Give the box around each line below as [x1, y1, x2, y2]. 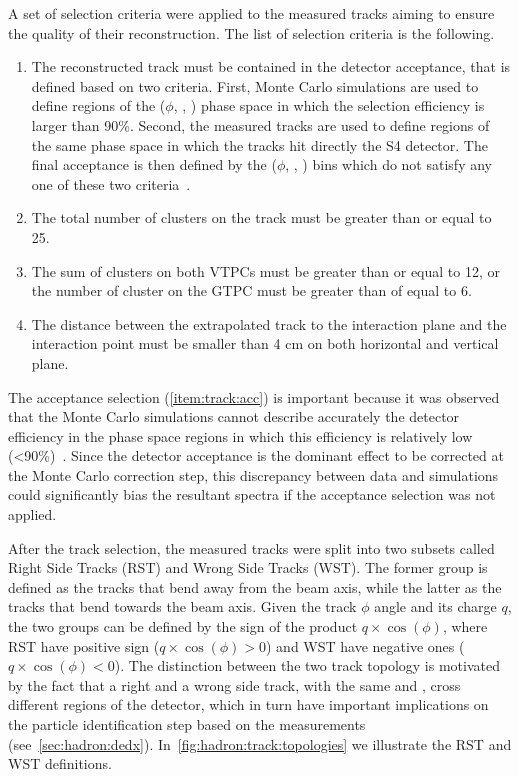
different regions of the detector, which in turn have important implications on [8, 694, 489, 715]
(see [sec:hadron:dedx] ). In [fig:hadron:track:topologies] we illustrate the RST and [8, 733, 512, 754]
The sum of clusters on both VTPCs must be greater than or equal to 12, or [31, 260, 500, 281]
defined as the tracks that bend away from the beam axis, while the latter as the [8, 576, 502, 597]
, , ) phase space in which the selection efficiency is [173, 95, 485, 116]
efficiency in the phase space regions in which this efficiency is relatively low [8, 425, 473, 446]
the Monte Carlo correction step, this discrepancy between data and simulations [8, 464, 499, 485]
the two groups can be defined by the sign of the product [8, 616, 358, 637]
